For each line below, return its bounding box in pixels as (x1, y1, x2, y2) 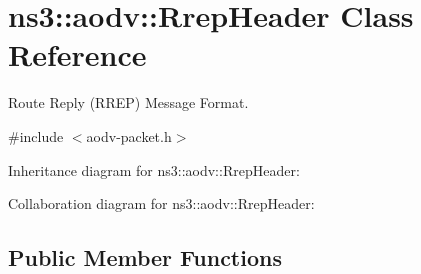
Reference (8, 34, 147, 75)
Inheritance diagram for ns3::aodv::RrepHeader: (8, 159, 300, 180)
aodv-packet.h (86, 125, 172, 146)
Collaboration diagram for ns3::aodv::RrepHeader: (8, 193, 315, 214)
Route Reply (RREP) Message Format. (8, 92, 249, 113)
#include (8, 125, 64, 146)
